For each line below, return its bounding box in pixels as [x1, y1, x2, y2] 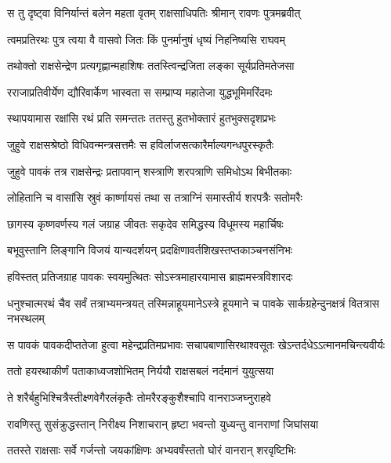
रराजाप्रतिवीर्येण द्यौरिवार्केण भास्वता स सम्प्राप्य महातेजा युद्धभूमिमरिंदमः [7, 83, 273, 100]
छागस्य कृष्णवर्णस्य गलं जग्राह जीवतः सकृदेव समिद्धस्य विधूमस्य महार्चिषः [7, 215, 284, 231]
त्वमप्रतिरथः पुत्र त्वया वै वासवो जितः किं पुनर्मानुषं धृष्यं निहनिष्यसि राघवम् [7, 31, 285, 47]
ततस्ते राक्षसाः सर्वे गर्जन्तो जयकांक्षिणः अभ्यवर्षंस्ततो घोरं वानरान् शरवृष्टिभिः [7, 442, 296, 458]
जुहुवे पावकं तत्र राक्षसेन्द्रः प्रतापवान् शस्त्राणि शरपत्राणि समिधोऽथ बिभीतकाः [7, 162, 292, 179]
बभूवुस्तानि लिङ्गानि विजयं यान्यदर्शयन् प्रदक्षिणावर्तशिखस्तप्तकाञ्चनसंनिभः [7, 242, 293, 258]
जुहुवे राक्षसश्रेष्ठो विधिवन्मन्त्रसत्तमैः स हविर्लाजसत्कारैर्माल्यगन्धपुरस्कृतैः [7, 136, 274, 152]
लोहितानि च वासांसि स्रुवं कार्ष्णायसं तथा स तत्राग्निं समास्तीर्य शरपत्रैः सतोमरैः [7, 189, 302, 206]
